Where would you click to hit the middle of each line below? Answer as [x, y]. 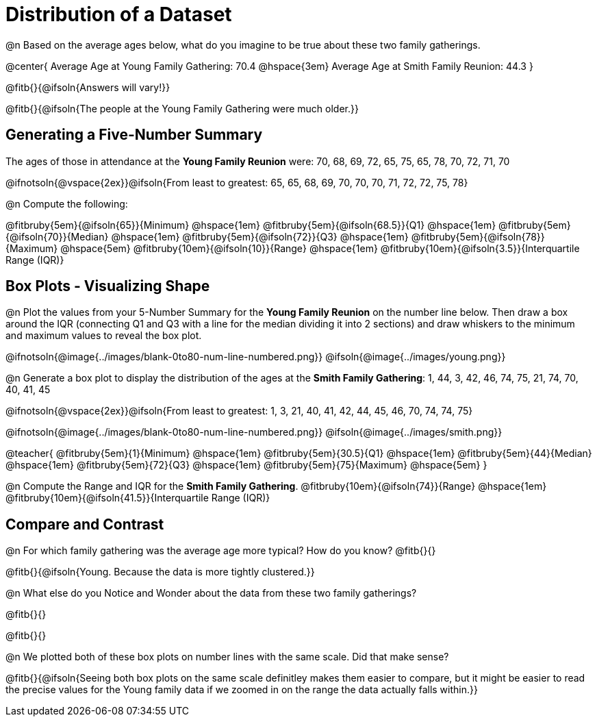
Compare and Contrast [85, 524]
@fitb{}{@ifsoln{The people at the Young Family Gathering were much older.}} [182, 108]
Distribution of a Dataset [119, 14]
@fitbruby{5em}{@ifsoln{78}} [478, 236]
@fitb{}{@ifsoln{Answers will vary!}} [88, 87]
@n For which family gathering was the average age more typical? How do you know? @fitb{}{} [221, 551]
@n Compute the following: [67, 203]
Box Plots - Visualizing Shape [108, 286]
